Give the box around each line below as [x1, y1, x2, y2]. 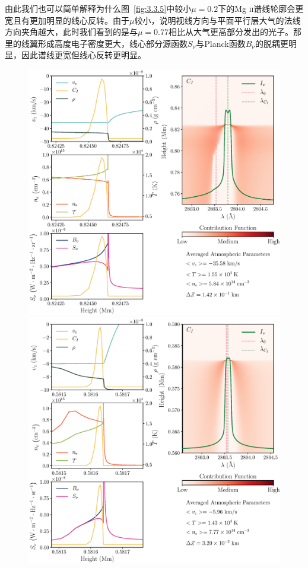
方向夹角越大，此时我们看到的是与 [5, 25, 138, 38]
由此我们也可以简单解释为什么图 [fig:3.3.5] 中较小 [5, 2, 192, 14]
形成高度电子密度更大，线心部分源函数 [37, 37, 188, 49]
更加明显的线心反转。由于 [29, 14, 129, 26]
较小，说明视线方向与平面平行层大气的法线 [134, 14, 301, 26]
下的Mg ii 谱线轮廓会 [218, 2, 296, 14]
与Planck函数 [196, 37, 246, 49]
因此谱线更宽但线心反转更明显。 [21, 49, 146, 61]
